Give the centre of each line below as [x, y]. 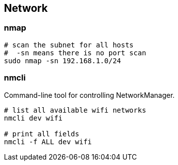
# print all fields [42, 134]
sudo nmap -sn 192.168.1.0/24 [63, 61]
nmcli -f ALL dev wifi [48, 142]
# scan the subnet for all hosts [69, 45]
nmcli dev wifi [33, 118]
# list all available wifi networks [75, 110]
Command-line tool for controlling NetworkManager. [89, 95]
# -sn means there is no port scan [75, 53]
